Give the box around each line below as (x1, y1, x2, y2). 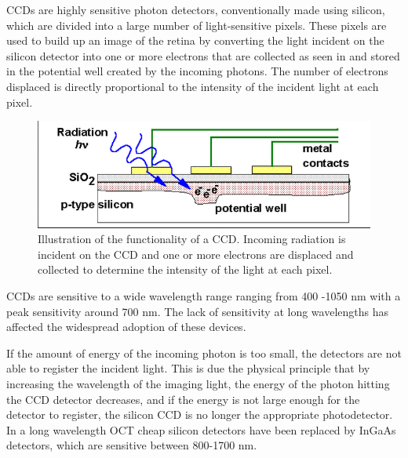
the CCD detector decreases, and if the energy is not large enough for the (6, 391, 360, 407)
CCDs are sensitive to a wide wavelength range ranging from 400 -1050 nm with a (6, 288, 401, 304)
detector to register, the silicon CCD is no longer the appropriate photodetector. (6, 406, 393, 423)
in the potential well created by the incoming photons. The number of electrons (6, 63, 388, 79)
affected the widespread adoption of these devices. (6, 318, 246, 335)
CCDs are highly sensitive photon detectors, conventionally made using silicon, (6, 2, 385, 17)
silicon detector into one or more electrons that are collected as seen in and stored (6, 47, 400, 64)
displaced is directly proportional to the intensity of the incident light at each (6, 78, 379, 94)
